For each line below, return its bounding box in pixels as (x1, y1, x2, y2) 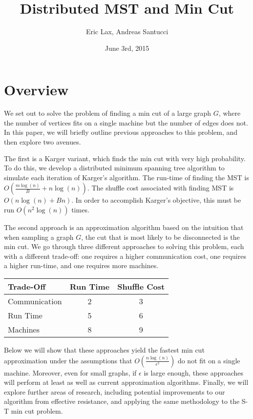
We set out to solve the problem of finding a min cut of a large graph (4, 108, 211, 118)
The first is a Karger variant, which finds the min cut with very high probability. (4, 153, 246, 163)
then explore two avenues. (4, 137, 81, 147)
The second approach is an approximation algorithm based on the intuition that (4, 222, 244, 232)
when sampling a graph (4, 231, 74, 242)
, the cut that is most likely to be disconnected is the (81, 231, 240, 242)
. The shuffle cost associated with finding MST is (87, 183, 234, 193)
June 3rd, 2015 (105, 42, 149, 53)
